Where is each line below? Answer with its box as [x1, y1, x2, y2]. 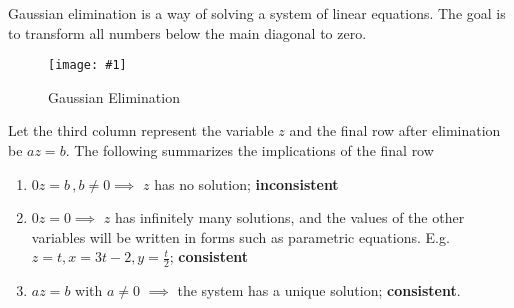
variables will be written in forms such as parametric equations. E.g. [31, 226, 450, 247]
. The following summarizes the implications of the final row [65, 140, 434, 161]
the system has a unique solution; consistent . [177, 280, 461, 301]
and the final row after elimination [289, 120, 501, 141]
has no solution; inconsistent [154, 173, 339, 194]
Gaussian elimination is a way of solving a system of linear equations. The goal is [8, 3, 506, 23]
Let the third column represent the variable [8, 120, 274, 141]
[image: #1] [48, 58, 127, 73]
